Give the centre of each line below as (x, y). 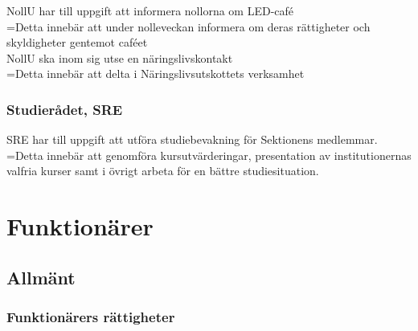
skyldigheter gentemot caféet (77, 42)
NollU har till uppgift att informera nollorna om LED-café (150, 10)
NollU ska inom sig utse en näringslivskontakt (120, 57)
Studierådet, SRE (65, 109)
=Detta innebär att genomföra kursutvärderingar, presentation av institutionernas (209, 155)
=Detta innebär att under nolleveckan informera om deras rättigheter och (189, 26)
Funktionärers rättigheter (91, 317)
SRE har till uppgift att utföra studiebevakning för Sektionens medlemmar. (192, 139)
